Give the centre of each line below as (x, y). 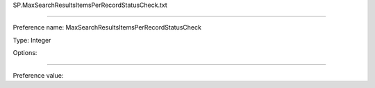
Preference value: (38, 75)
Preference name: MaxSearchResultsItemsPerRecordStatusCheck (107, 27)
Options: (25, 53)
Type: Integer (32, 40)
